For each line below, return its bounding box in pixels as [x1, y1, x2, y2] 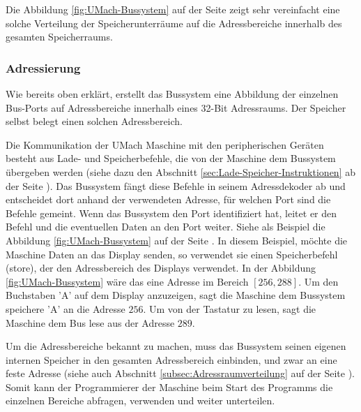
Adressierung [6, 59, 81, 76]
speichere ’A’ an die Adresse [6, 301, 125, 316]
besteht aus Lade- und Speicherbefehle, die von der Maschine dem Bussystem [6, 151, 336, 165]
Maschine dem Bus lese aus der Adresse [6, 315, 175, 330]
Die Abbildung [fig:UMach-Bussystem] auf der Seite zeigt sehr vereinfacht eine [6, 2, 340, 16]
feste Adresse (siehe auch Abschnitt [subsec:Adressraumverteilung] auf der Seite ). [6, 366, 355, 381]
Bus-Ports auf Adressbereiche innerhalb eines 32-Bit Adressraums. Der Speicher [6, 100, 346, 115]
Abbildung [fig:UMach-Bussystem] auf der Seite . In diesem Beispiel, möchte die [6, 233, 348, 247]
